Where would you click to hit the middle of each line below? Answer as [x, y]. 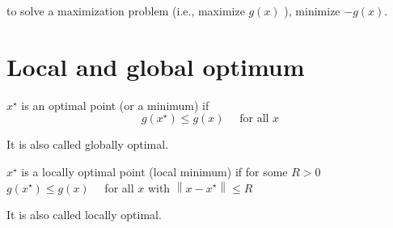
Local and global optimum [156, 66]
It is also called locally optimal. [84, 215]
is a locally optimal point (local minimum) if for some [154, 171]
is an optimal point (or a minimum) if [115, 105]
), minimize [312, 11]
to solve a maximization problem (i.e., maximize [126, 11]
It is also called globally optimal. [88, 144]
